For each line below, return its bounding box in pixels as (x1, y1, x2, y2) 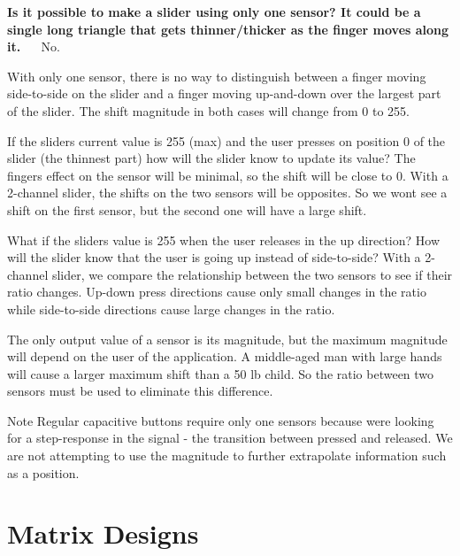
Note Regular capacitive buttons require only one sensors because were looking (7, 411, 434, 429)
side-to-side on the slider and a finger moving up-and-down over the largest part (7, 84, 441, 103)
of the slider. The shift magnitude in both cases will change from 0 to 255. (7, 101, 410, 120)
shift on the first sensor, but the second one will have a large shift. (7, 200, 367, 219)
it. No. (7, 37, 60, 56)
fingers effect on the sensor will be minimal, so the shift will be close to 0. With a (7, 166, 448, 184)
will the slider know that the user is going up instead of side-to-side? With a (7, 248, 421, 266)
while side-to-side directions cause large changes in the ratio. (7, 299, 335, 318)
